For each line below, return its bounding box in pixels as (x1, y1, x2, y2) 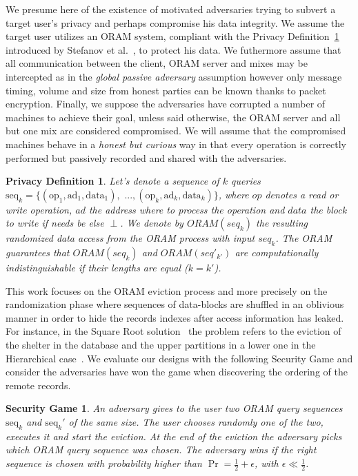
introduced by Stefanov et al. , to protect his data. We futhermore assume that (6, 42, 341, 56)
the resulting (256, 216, 308, 230)
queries (231, 174, 261, 188)
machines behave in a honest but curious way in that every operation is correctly (6, 136, 346, 151)
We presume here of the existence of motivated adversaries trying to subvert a (6, 2, 336, 16)
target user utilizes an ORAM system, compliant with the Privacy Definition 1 (6, 29, 339, 43)
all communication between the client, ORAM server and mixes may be (6, 56, 308, 70)
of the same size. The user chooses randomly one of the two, (68, 415, 324, 429)
